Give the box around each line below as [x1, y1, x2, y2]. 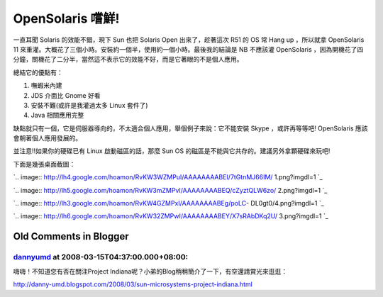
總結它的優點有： [13, 68, 63, 77]
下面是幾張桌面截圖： [13, 159, 76, 168]
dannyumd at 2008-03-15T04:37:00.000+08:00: [13, 252, 188, 262]
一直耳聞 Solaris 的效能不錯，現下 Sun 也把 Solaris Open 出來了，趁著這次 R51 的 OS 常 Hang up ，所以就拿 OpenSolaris [13, 35, 365, 44]
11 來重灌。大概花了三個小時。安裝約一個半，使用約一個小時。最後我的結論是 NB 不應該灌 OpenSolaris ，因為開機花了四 [13, 45, 364, 53]
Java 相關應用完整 [30, 111, 84, 120]
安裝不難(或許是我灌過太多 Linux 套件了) [30, 101, 148, 109]
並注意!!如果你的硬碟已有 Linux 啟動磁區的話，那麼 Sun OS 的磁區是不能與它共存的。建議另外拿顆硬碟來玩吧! [13, 147, 331, 155]
